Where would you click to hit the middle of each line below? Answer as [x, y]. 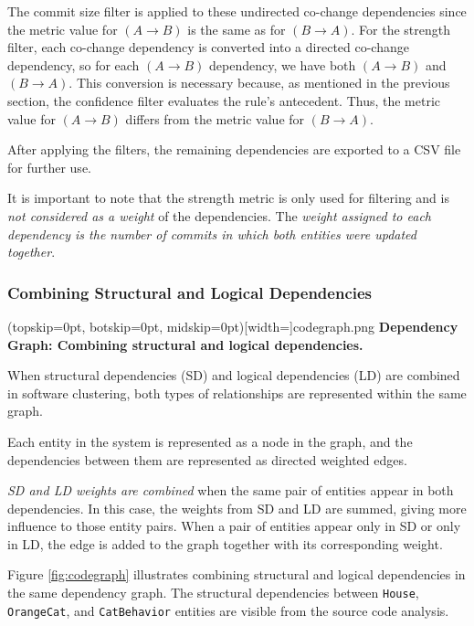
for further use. [49, 167]
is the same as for [237, 29]
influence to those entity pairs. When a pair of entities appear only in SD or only [234, 526]
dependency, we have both [283, 64]
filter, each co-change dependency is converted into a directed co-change [208, 47]
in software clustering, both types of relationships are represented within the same [237, 393]
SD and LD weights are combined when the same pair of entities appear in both [231, 490]
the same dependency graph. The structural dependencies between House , [213, 593]
